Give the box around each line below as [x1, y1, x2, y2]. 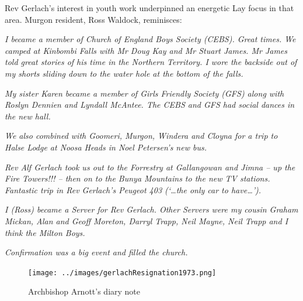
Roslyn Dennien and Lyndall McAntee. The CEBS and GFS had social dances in [5, 98, 295, 111]
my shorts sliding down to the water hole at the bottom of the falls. [5, 67, 243, 79]
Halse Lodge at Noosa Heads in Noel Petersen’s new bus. [5, 141, 207, 153]
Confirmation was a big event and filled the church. [5, 246, 188, 258]
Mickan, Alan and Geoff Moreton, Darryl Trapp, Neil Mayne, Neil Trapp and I [5, 214, 288, 227]
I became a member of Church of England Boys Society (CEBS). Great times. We [5, 33, 296, 45]
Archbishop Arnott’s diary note [28, 285, 141, 297]
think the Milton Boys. [5, 226, 85, 238]
